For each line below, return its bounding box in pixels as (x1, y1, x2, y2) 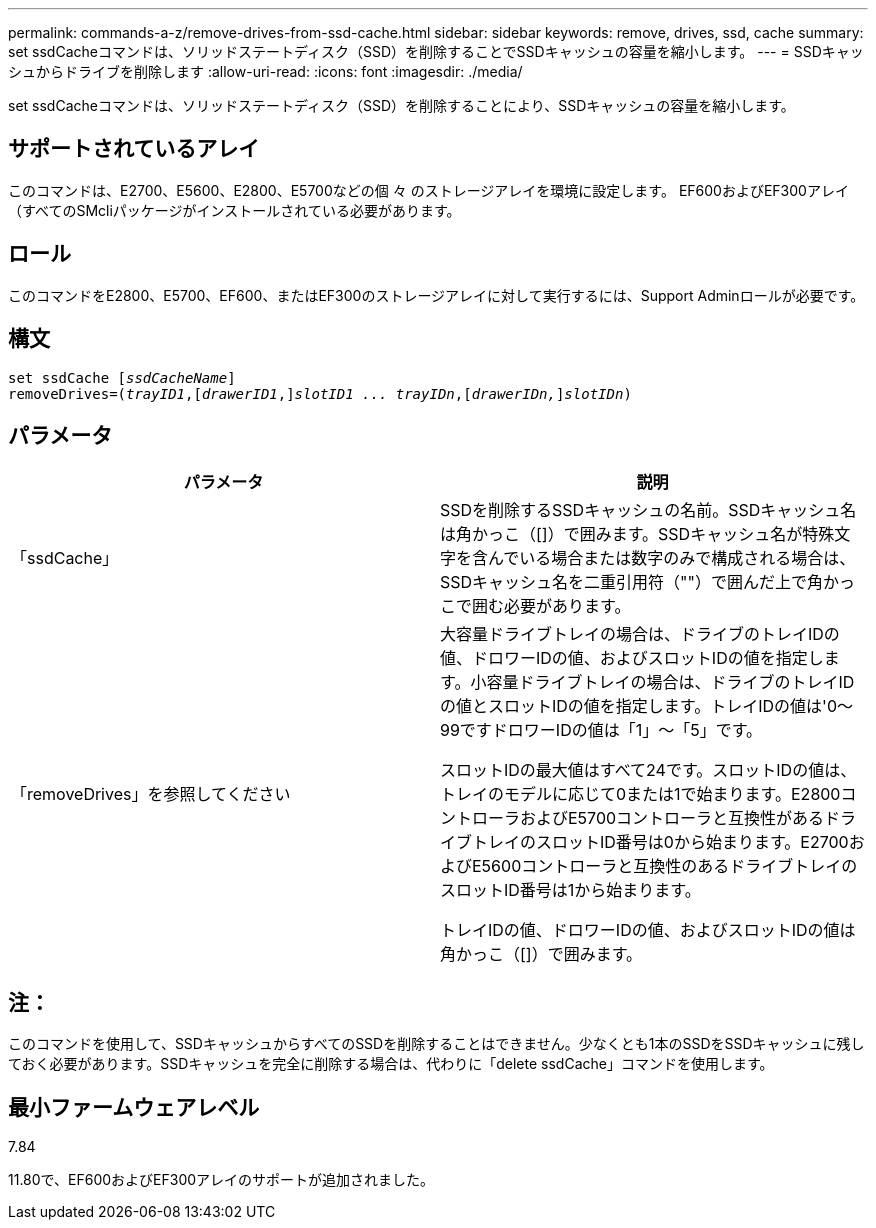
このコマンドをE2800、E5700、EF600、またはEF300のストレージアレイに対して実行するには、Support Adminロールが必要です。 (8, 286, 865, 304)
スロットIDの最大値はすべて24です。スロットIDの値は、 (440, 760, 857, 781)
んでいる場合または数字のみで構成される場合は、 (488, 548, 856, 569)
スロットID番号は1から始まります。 (440, 880, 701, 901)
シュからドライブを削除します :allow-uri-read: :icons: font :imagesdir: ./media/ (8, 63, 523, 80)
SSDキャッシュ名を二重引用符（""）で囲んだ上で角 (440, 572, 823, 593)
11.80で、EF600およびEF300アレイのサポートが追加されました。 (8, 1171, 435, 1189)
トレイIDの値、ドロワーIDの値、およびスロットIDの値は (440, 920, 856, 941)
